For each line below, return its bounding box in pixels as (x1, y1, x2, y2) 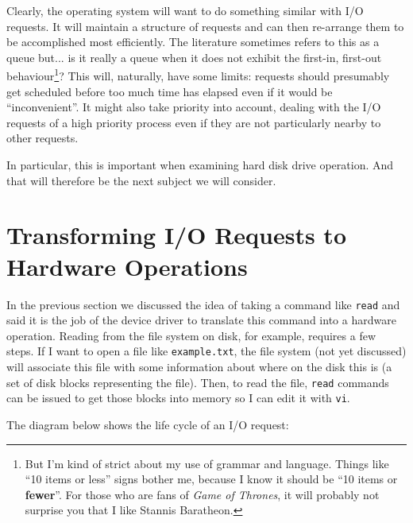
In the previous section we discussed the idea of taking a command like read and (6, 296, 400, 312)
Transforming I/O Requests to (6, 219, 346, 251)
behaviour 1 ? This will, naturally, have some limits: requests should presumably (6, 65, 390, 84)
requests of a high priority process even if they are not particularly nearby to (6, 114, 381, 130)
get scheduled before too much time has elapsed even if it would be (6, 83, 333, 99)
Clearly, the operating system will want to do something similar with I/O (6, 2, 364, 18)
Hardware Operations (6, 250, 248, 282)
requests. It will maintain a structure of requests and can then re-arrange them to (6, 17, 404, 34)
